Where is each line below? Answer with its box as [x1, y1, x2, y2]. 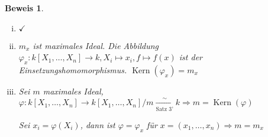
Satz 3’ [156, 106, 173, 112]
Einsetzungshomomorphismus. [18, 63, 127, 76]
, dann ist [80, 118, 115, 131]
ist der [179, 51, 202, 63]
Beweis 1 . [5, 2, 44, 14]
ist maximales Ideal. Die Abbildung [33, 39, 159, 51]
